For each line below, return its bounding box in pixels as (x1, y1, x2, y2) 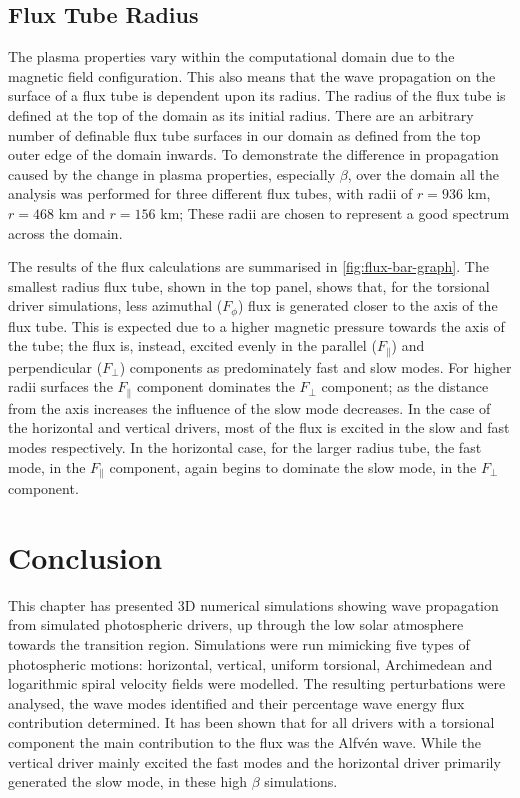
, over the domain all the (347, 163, 499, 184)
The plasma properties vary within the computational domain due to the (8, 46, 455, 67)
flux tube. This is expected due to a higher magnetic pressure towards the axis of (8, 315, 505, 336)
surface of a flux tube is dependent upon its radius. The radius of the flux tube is (8, 85, 506, 106)
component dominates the (136, 376, 295, 397)
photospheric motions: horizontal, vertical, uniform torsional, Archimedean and (8, 653, 493, 674)
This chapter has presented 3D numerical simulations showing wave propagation (8, 594, 499, 615)
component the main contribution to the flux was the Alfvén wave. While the (8, 731, 482, 752)
